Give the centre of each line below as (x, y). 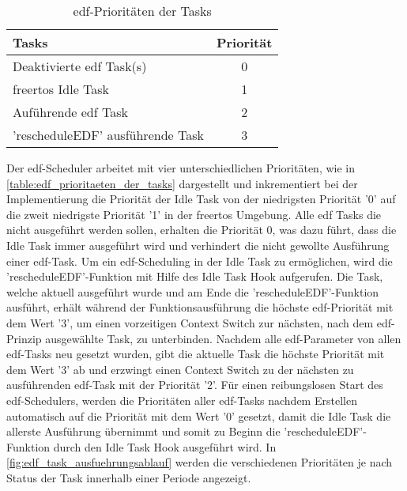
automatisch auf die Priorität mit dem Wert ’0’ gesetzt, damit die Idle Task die (199, 415)
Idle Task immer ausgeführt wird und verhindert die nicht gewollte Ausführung (198, 245)
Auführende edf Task (70, 112)
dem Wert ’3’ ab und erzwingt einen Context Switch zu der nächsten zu (180, 369)
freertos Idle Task (61, 89)
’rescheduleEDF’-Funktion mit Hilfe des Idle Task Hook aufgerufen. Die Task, (195, 276)
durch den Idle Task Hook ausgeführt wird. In (165, 446)
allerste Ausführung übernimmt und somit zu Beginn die (143, 431)
